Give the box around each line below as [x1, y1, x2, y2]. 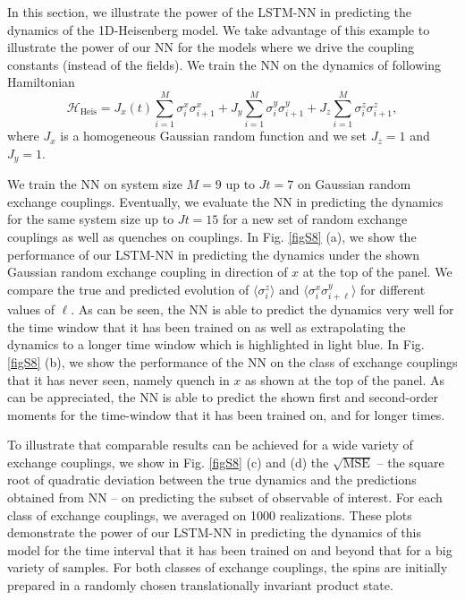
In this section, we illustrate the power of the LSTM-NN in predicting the [7, 3, 412, 21]
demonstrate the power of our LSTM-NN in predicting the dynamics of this [7, 523, 421, 542]
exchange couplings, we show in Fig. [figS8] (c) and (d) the [7, 452, 329, 471]
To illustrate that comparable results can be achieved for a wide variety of [7, 435, 413, 454]
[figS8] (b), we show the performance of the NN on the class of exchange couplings [7, 352, 458, 371]
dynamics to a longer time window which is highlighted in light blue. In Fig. [7, 335, 425, 354]
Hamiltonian [7, 73, 75, 91]
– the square [376, 452, 444, 471]
